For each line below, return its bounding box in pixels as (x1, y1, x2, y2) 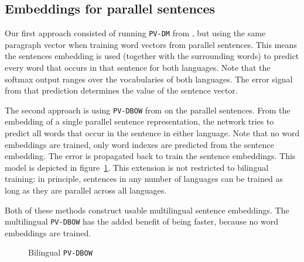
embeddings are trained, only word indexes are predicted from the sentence (5, 138, 274, 150)
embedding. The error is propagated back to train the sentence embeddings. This (5, 150, 296, 162)
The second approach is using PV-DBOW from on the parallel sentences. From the (5, 104, 291, 116)
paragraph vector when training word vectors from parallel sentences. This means (5, 38, 297, 50)
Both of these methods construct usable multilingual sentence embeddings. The (5, 204, 289, 216)
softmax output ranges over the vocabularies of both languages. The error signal (5, 73, 293, 85)
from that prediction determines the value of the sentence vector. (5, 84, 238, 96)
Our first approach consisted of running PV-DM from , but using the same (5, 27, 266, 39)
